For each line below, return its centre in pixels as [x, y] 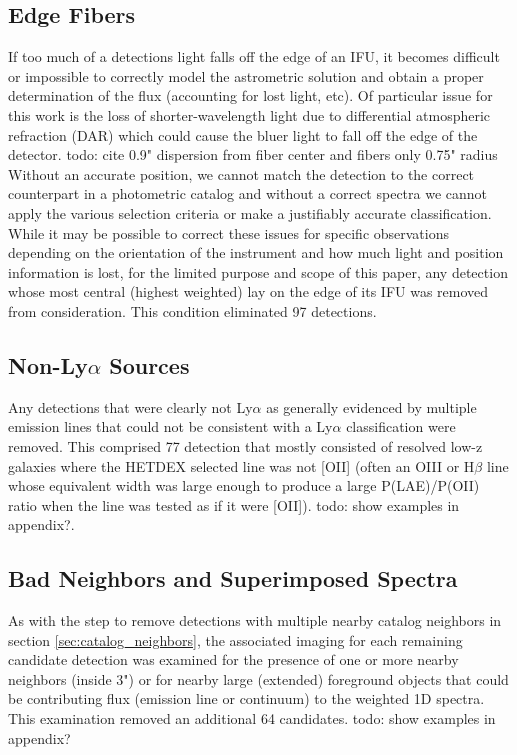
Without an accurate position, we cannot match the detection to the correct [241, 173]
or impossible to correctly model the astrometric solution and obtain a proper [246, 75]
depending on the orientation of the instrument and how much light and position [256, 252]
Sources [149, 364]
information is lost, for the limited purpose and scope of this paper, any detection [258, 271]
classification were [401, 426]
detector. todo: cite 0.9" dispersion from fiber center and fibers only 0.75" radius [253, 154]
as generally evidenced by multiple [371, 406]
